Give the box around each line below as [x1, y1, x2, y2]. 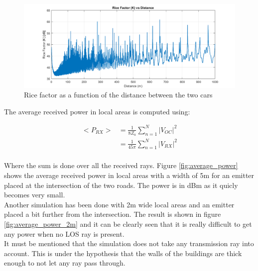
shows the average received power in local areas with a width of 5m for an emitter [4, 170, 255, 181]
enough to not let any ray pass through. [4, 258, 126, 268]
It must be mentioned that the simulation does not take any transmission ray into [4, 238, 254, 249]
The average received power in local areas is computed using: [4, 106, 190, 116]
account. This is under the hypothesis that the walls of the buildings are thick [4, 248, 242, 258]
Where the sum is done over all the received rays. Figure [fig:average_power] [4, 160, 238, 171]
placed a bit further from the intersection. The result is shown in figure [4, 209, 221, 219]
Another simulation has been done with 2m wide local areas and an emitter [4, 199, 235, 209]
